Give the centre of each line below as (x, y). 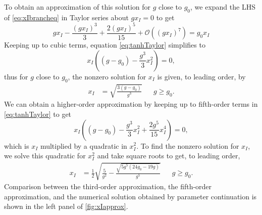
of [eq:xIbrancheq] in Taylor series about (66, 17)
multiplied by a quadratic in (84, 145)
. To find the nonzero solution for (188, 145)
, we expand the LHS (223, 7)
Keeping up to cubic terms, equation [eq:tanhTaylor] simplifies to (105, 45)
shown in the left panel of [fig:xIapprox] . (66, 206)
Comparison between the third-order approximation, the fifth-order (108, 186)
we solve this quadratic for (45, 156)
